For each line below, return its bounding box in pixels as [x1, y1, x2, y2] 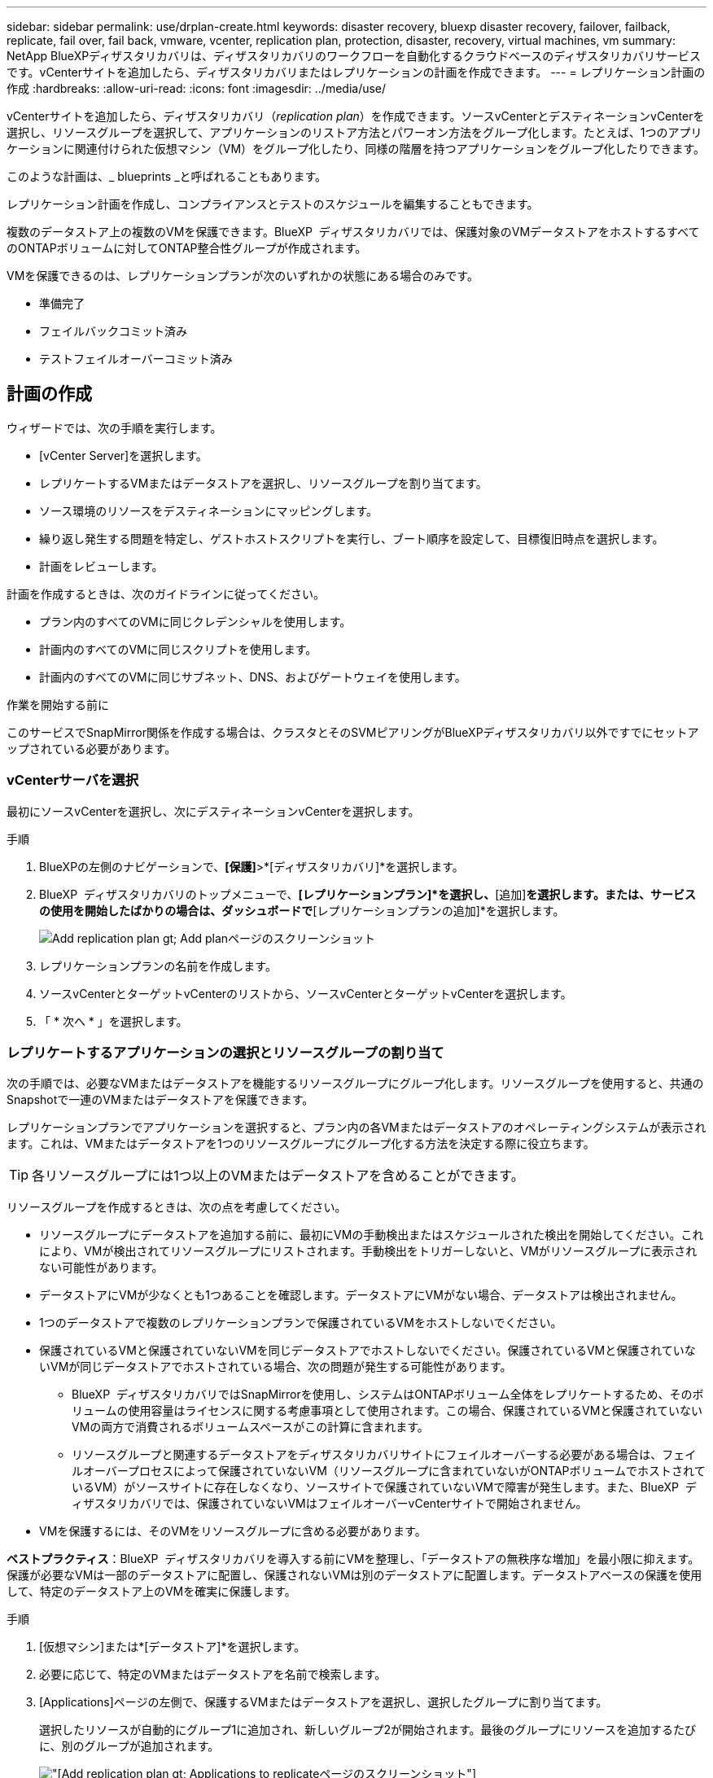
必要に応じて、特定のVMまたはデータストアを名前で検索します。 [39, 1667, 387, 1682]
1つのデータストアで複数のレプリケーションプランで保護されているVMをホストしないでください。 [39, 1316, 562, 1330]
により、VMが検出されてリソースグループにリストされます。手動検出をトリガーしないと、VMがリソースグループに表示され [39, 1244, 698, 1259]
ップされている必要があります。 [7, 741, 177, 755]
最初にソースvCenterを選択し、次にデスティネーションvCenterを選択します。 [7, 804, 420, 818]
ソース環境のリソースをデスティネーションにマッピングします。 [39, 503, 378, 518]
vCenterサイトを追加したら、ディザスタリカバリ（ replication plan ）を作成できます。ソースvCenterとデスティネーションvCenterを [7, 109, 705, 123]
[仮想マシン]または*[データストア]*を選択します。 [39, 1640, 306, 1654]
